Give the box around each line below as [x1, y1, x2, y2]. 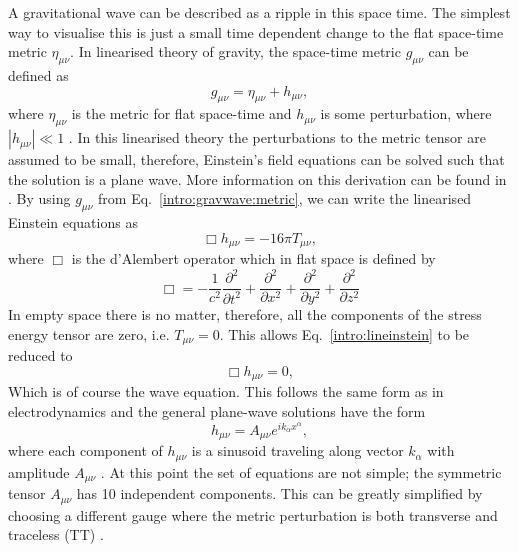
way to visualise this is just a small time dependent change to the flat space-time [8, 21, 504, 42]
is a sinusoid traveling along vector [191, 440, 404, 461]
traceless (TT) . [8, 524, 104, 545]
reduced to [8, 345, 73, 366]
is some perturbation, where [320, 103, 492, 124]
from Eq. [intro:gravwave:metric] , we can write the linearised [98, 188, 472, 209]
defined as [8, 64, 69, 85]
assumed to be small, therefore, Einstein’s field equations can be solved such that [8, 149, 505, 170]
